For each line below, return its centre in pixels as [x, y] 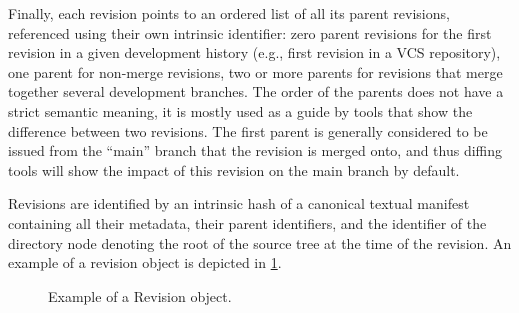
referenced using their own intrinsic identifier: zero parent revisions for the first [250, 32]
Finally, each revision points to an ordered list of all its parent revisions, [229, 13]
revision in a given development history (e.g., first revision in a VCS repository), [254, 52]
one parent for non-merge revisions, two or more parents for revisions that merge [255, 71]
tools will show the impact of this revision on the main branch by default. [234, 169]
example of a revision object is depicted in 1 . [145, 262]
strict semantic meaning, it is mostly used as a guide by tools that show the [240, 110]
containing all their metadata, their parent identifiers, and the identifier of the [247, 222]
